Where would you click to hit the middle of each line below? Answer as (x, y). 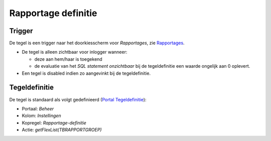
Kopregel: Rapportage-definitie (54, 122)
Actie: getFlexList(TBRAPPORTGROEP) (62, 130)
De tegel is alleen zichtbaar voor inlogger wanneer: (75, 52)
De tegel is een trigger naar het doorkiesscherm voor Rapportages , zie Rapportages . (97, 43)
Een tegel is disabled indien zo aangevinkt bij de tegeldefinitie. (86, 73)
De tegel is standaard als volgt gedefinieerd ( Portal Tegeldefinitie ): (78, 99)
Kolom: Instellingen (41, 116)
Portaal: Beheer (38, 108)
